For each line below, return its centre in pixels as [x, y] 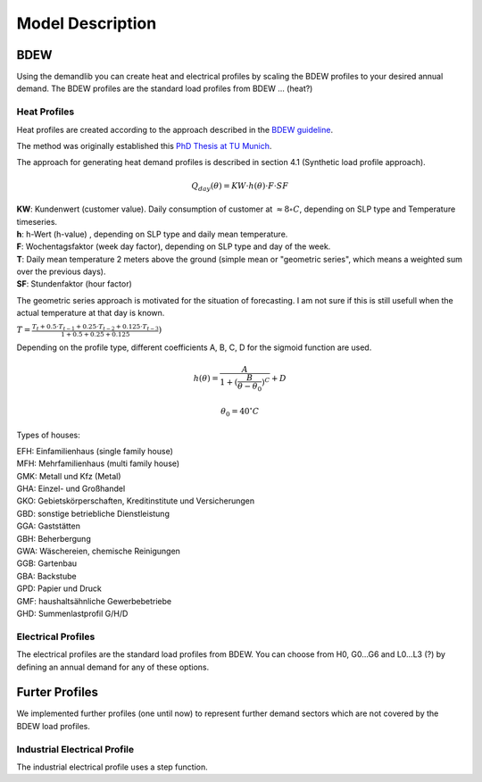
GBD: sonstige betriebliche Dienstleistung [93, 513]
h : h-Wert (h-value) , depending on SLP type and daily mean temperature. [152, 234]
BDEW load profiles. [54, 726]
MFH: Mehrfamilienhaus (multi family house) [98, 463]
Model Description [87, 23]
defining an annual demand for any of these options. [113, 667]
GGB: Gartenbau [47, 563]
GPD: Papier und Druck [59, 588]
